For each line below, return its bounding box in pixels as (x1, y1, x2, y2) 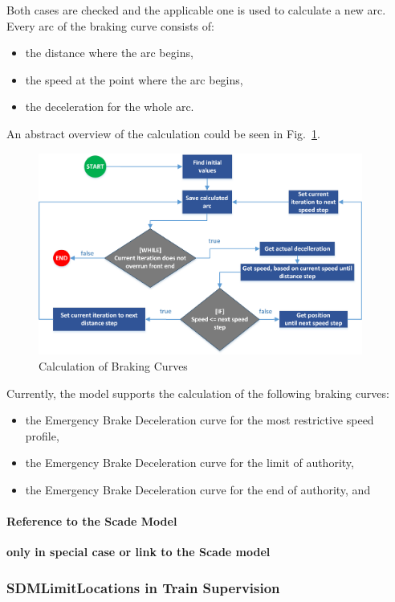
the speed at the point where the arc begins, (25, 71, 243, 88)
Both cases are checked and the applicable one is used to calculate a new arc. (6, 2, 386, 18)
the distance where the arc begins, (25, 44, 193, 61)
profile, (25, 427, 59, 444)
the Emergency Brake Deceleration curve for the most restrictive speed (25, 412, 374, 428)
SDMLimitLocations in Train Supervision (6, 577, 280, 597)
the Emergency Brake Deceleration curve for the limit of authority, (25, 454, 354, 471)
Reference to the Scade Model (6, 513, 177, 530)
